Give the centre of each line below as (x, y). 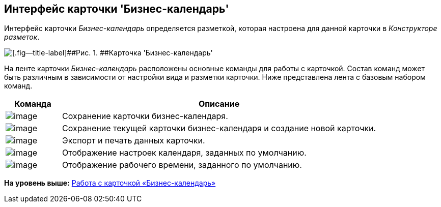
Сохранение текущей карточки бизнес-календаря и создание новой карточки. (219, 128)
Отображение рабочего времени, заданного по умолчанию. (182, 165)
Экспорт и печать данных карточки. (134, 141)
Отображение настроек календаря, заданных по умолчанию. (184, 153)
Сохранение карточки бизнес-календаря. (145, 116)
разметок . (22, 37)
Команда (33, 104)
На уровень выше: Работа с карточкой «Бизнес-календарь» (110, 183)
